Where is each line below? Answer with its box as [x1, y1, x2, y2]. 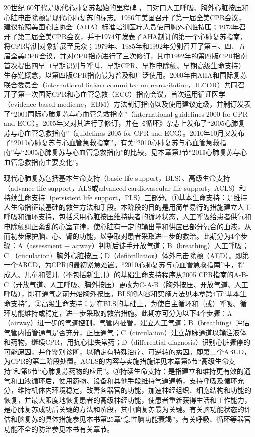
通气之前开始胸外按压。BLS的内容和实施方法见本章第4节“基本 [41, 289, 240, 299]
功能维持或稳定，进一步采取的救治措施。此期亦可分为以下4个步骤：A [10, 308, 232, 318]
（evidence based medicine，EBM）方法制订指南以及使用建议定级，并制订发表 [4, 98, 251, 109]
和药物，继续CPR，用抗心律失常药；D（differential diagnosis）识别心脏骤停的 [4, 337, 251, 347]
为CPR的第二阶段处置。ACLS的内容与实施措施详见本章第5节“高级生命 [4, 356, 229, 366]
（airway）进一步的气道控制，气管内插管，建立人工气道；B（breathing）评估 [4, 318, 250, 327]
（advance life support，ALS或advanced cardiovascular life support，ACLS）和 [4, 182, 246, 193]
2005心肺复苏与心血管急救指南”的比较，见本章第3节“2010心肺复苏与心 [24, 146, 247, 157]
